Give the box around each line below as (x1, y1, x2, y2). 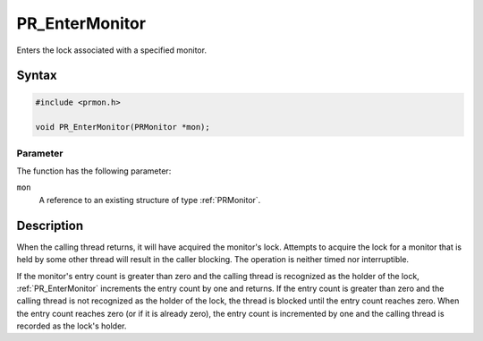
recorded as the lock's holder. (16, 320, 127, 331)
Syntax (16, 68, 57, 83)
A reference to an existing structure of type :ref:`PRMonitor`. (38, 194, 261, 205)
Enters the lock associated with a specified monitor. (16, 45, 208, 55)
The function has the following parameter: (16, 166, 172, 176)
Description (16, 217, 84, 233)
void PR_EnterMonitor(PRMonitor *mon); (35, 122, 210, 132)
